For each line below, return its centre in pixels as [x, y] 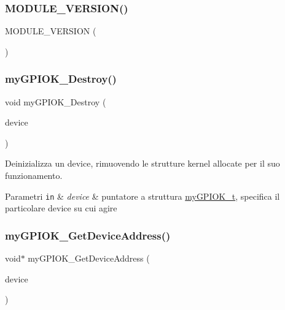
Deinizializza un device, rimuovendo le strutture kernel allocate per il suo [142, 163]
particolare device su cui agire [61, 208]
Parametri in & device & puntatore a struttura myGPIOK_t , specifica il [142, 196]
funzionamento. [34, 175]
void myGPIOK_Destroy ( [56, 101]
